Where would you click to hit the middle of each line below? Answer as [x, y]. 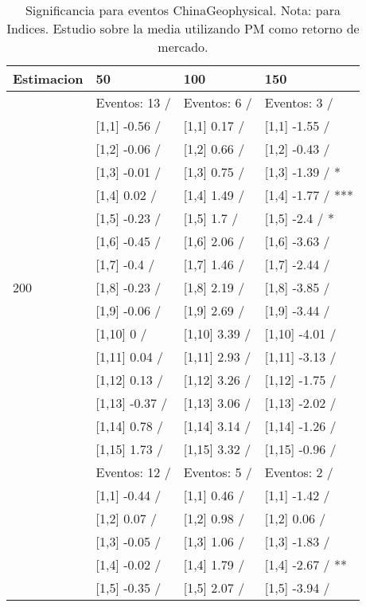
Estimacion [48, 78]
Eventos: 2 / [299, 472]
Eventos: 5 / [218, 472]
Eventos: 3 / [299, 102]
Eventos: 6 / [218, 102]
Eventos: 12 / [133, 472]
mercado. [183, 47]
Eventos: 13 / [133, 102]
